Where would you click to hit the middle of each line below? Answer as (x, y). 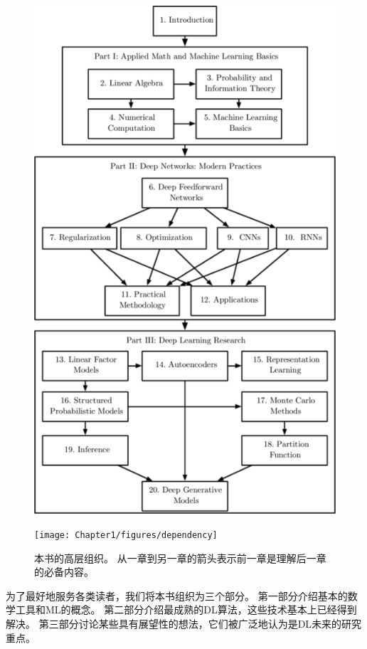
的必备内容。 (64, 572)
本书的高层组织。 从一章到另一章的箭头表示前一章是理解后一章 (180, 558)
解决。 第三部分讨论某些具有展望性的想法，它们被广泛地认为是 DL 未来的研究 (184, 623)
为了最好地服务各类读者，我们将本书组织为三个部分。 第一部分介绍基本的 (177, 595)
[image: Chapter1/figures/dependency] (126, 535)
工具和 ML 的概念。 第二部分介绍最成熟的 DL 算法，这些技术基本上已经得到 (186, 610)
